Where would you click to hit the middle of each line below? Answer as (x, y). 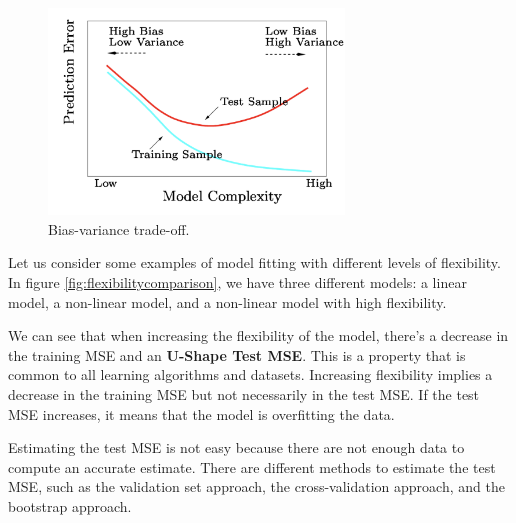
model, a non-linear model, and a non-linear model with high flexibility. (227, 301)
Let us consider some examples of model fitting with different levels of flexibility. (254, 262)
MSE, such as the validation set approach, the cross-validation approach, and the (256, 486)
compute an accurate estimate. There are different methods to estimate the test (252, 466)
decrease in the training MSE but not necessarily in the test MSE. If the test (244, 393)
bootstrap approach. (70, 505)
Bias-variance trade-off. (119, 228)
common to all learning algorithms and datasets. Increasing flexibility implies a (250, 374)
